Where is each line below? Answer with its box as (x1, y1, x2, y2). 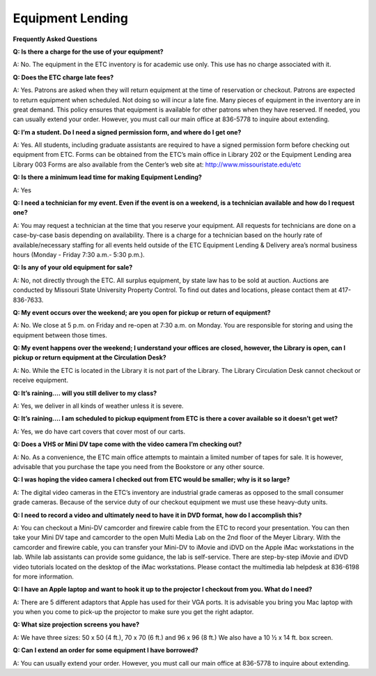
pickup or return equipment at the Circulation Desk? (13, 353, 166, 362)
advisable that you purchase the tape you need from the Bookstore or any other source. (13, 463, 265, 470)
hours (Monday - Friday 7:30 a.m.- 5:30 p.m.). (13, 250, 146, 259)
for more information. (13, 572, 75, 581)
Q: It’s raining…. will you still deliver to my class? (13, 389, 157, 397)
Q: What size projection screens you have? (13, 620, 140, 629)
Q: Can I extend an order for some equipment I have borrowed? (13, 646, 198, 654)
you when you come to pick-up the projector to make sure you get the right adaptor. (13, 608, 254, 616)
